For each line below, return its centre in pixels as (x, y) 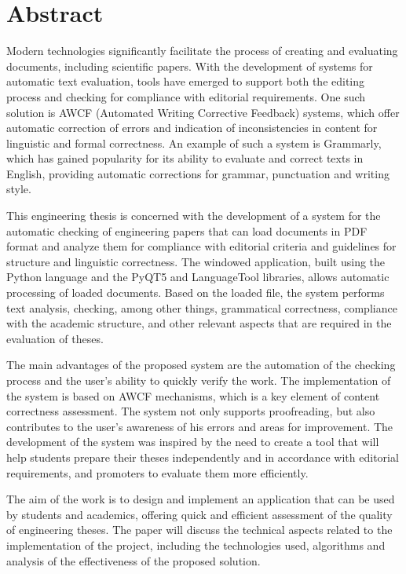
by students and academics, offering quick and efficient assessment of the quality (199, 514)
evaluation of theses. (55, 338)
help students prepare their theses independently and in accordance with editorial (203, 457)
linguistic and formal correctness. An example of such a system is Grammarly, (194, 143)
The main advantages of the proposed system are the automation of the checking (201, 365)
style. (19, 189)
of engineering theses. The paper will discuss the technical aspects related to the (199, 530)
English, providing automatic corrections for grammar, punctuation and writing (198, 173)
